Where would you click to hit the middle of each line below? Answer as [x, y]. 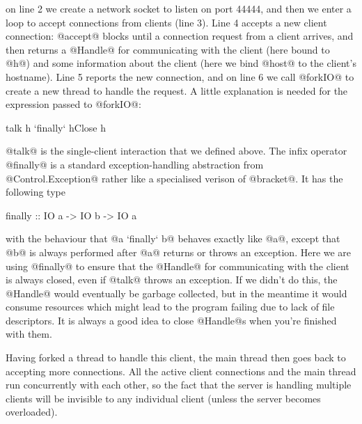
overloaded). [32, 412]
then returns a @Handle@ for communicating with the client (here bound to [168, 49]
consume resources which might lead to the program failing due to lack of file [170, 307]
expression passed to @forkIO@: [73, 104]
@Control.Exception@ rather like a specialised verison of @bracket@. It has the [174, 178]
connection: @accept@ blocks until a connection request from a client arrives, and [180, 36]
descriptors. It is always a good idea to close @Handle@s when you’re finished [171, 320]
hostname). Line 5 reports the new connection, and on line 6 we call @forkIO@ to [180, 76]
